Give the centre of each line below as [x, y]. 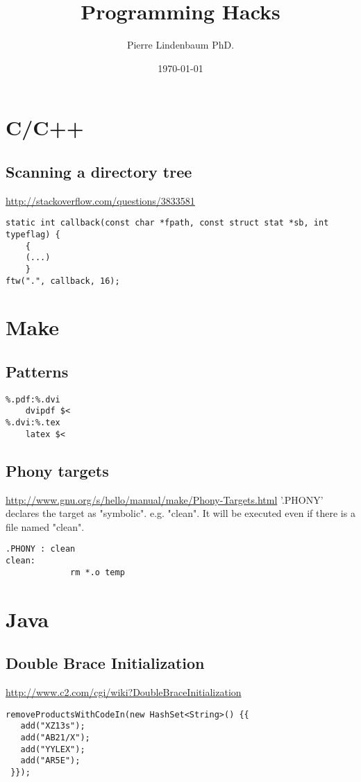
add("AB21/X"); [55, 737]
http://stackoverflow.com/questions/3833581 [100, 200]
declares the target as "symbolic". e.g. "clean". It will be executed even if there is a [180, 513]
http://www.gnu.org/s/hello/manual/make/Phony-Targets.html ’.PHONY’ [165, 499]
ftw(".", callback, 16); [63, 281]
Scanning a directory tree [99, 171]
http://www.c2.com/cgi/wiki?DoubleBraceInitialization [124, 691]
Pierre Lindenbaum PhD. [180, 45]
